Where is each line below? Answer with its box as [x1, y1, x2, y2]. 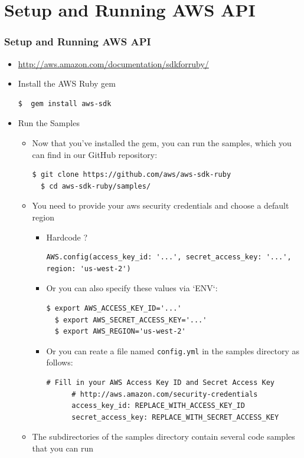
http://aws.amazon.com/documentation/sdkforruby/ [18, 57, 209, 70]
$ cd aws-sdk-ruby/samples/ [40, 182, 151, 190]
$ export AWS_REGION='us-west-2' [54, 327, 186, 336]
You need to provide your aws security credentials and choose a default [32, 199, 289, 212]
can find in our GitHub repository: [32, 148, 158, 160]
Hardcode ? [46, 230, 88, 243]
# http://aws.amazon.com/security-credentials [71, 390, 258, 398]
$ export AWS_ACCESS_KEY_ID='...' [46, 304, 182, 312]
